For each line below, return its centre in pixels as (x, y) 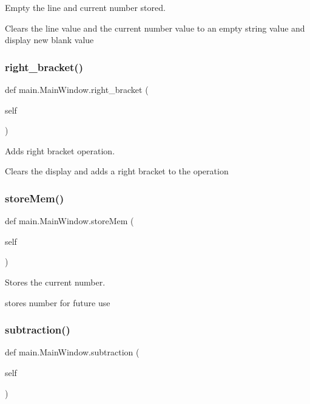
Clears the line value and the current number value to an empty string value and (155, 28)
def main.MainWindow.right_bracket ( (77, 89)
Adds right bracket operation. (60, 150)
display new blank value (49, 40)
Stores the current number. (55, 282)
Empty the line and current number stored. (85, 7)
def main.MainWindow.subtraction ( (72, 352)
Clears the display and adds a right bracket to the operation (117, 171)
